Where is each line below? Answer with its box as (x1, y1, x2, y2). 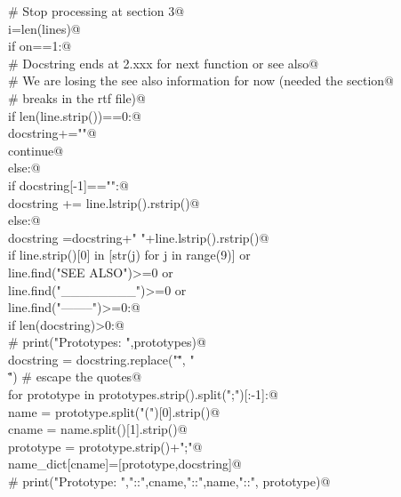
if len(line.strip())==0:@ (8, 106, 141, 124)
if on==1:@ (8, 36, 72, 55)
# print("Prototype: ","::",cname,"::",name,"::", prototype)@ (8, 472, 331, 491)
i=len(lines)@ (8, 19, 81, 37)
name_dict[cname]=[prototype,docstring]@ (8, 454, 242, 473)
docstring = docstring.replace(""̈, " (8, 349, 195, 368)
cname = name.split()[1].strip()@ (8, 420, 188, 438)
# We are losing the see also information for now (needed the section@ (8, 71, 394, 90)
